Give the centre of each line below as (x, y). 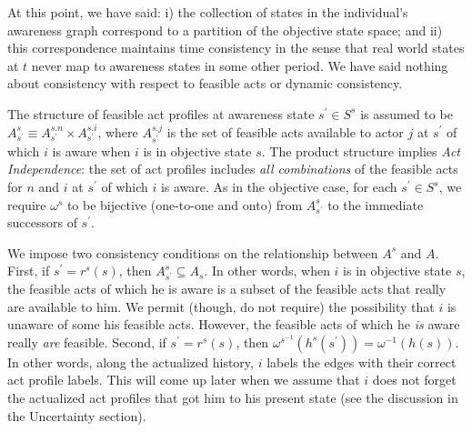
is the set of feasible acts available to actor (285, 131)
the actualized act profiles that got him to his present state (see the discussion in (233, 397)
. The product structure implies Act (361, 151)
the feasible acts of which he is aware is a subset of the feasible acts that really (227, 288)
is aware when (91, 151)
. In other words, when (267, 271)
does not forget (414, 380)
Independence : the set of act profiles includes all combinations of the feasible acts (233, 169)
